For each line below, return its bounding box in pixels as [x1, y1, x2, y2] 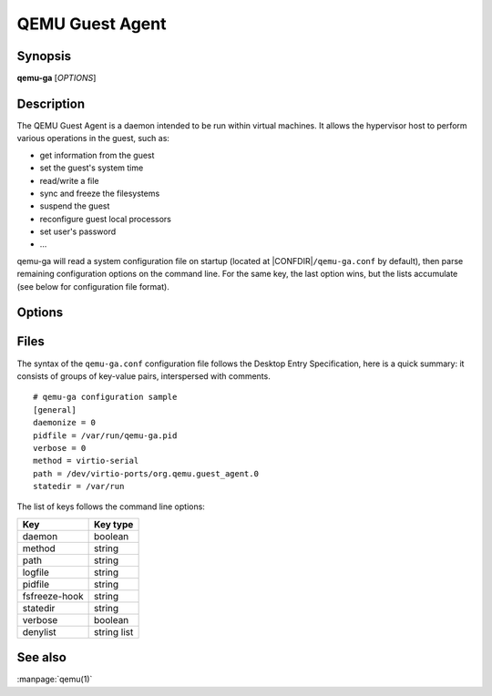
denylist [22, 625, 56, 638]
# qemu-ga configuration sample [33, 392, 178, 403]
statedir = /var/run [33, 481, 125, 492]
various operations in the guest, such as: [16, 133, 170, 144]
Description [16, 96, 86, 111]
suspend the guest [39, 200, 110, 211]
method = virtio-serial [33, 455, 139, 466]
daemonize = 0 [33, 417, 96, 428]
